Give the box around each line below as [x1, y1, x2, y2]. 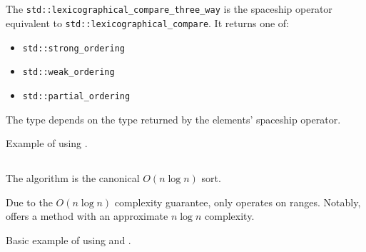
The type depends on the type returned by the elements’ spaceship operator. [6, 111, 341, 126]
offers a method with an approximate [6, 208, 168, 223]
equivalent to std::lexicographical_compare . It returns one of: [6, 16, 290, 31]
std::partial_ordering [22, 91, 131, 102]
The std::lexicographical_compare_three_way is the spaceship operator [6, 1, 332, 16]
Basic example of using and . [6, 233, 131, 248]
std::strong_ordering [22, 43, 125, 54]
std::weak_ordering [22, 67, 115, 78]
